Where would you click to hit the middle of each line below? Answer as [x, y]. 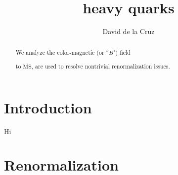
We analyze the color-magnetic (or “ [62, 52]
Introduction [48, 107]
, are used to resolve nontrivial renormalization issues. [101, 66]
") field [122, 52]
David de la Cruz [129, 31]
